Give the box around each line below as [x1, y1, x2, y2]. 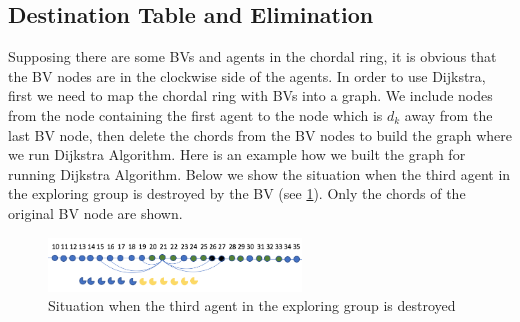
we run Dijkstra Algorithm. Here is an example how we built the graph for [8, 144, 466, 165]
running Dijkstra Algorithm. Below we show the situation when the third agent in [8, 163, 511, 184]
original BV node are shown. [8, 202, 183, 223]
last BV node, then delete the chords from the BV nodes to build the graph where [8, 124, 512, 145]
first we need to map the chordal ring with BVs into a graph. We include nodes [8, 85, 493, 106]
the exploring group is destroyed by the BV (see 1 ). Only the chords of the [8, 183, 466, 204]
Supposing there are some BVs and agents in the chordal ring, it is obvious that [8, 46, 497, 67]
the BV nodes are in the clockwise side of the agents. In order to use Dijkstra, [8, 65, 486, 86]
